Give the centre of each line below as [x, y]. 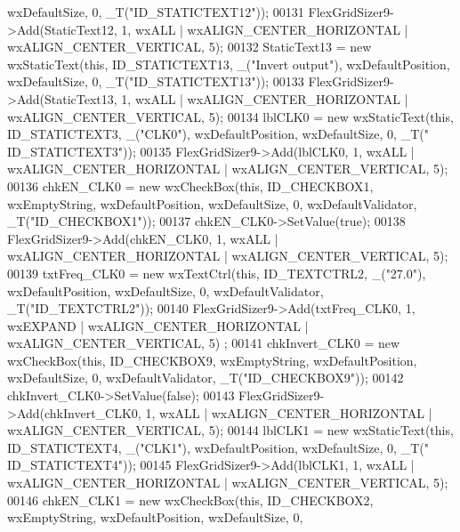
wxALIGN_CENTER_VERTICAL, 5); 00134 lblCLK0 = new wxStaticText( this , [230, 116]
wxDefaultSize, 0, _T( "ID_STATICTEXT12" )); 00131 [156, 12]
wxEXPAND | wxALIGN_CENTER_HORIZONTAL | [158, 325]
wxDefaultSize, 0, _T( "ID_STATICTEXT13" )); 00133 [156, 81]
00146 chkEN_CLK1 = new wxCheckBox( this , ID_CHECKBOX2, [190, 500]
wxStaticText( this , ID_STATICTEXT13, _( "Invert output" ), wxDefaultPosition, [229, 64]
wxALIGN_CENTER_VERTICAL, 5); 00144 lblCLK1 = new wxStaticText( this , [230, 430]
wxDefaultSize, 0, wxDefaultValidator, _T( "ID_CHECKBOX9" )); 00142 [206, 378]
